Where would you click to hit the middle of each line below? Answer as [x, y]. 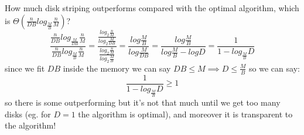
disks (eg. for [28, 114]
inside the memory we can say [117, 68]
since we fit [25, 68]
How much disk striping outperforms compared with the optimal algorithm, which [152, 8]
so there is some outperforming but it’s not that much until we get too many [143, 102]
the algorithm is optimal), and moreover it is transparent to [185, 114]
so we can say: [274, 68]
